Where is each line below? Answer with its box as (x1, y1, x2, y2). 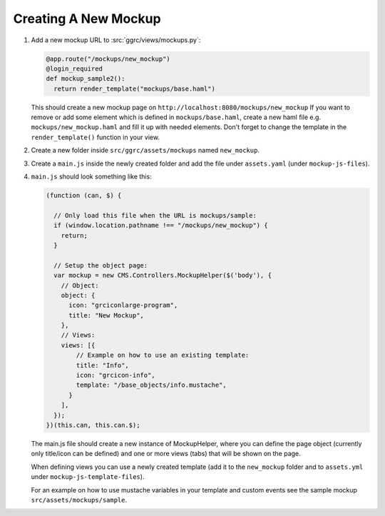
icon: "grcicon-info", (76, 371, 156, 380)
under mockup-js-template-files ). (31, 472, 145, 481)
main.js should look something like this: (31, 172, 153, 181)
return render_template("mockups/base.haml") (53, 84, 215, 93)
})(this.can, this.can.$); (46, 421, 140, 429)
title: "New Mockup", (68, 311, 144, 319)
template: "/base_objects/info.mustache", (76, 381, 227, 389)
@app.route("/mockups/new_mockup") (46, 54, 170, 63)
